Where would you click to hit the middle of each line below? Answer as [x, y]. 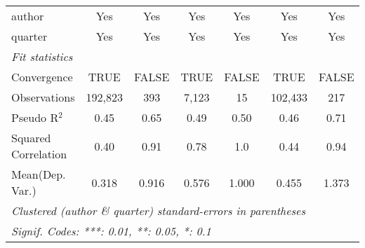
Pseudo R [35, 117]
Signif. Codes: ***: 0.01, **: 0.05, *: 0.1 [111, 231]
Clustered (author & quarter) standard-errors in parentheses [158, 211]
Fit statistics [42, 56]
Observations [43, 97]
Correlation [39, 154]
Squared [31, 138]
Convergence [42, 77]
